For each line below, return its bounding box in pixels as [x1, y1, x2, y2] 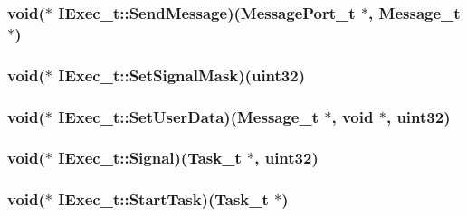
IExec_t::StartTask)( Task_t [58, 188, 269, 211]
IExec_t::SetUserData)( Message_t [58, 105, 319, 127]
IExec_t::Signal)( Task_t [58, 146, 242, 169]
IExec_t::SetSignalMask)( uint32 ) [58, 63, 305, 86]
